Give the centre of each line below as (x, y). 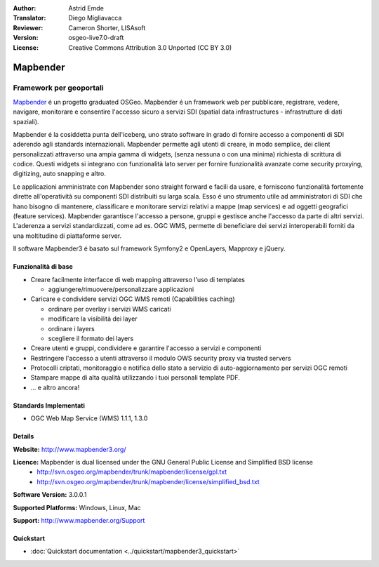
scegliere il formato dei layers (91, 338)
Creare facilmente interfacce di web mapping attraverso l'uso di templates (138, 279)
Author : (25, 8)
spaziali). (26, 121)
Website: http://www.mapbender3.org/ (69, 449)
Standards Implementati (49, 405)
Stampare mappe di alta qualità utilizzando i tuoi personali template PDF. (135, 378)
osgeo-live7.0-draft (96, 38)
